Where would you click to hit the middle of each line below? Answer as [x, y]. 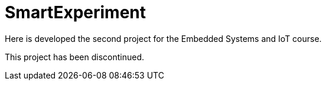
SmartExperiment [76, 12]
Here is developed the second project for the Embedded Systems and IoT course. [163, 38]
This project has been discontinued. [74, 57]
